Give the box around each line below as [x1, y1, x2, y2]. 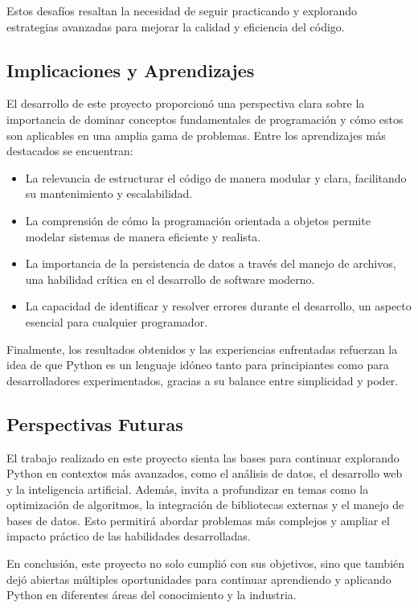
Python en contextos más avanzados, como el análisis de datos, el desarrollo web [6, 465, 403, 482]
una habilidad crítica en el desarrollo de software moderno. [25, 270, 315, 287]
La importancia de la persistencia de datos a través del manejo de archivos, [25, 255, 396, 272]
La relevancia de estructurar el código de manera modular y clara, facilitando [25, 169, 407, 186]
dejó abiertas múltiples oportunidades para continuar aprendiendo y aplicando [6, 570, 391, 587]
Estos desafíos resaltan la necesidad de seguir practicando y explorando [6, 2, 358, 18]
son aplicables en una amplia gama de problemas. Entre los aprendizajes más [6, 126, 386, 143]
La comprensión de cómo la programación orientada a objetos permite [25, 212, 371, 228]
